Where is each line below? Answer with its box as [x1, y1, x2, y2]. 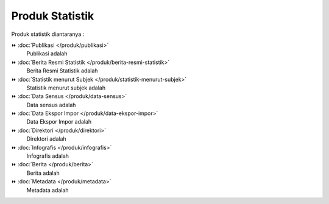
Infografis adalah [26, 152, 69, 160]
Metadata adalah [26, 186, 69, 194]
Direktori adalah [26, 135, 66, 142]
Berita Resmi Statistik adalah [26, 67, 98, 74]
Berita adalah [26, 169, 60, 177]
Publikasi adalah [26, 50, 68, 57]
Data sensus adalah [26, 101, 76, 108]
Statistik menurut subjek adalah [26, 84, 106, 91]
